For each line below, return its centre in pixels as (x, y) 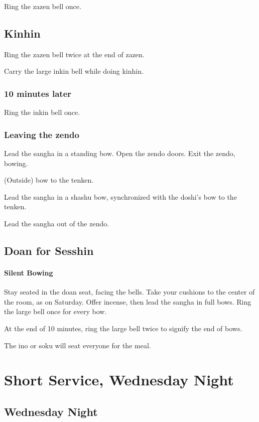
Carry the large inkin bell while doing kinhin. (74, 71)
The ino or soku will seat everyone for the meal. (78, 345)
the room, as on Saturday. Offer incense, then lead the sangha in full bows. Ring (128, 301)
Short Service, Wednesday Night (119, 380)
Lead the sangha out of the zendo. (57, 223)
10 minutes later (38, 93)
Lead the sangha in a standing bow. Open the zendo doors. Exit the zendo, (120, 153)
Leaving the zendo (42, 134)
